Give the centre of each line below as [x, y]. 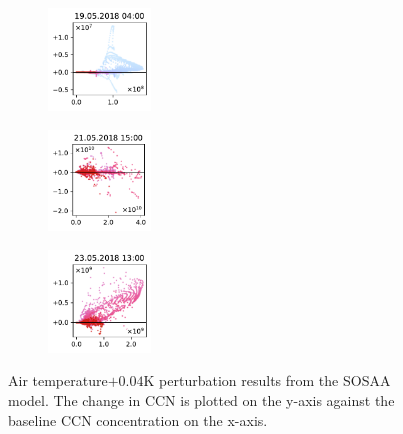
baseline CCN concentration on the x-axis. [138, 419]
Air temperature [58, 380]
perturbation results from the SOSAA [275, 380]
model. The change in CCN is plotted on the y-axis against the [201, 400]
